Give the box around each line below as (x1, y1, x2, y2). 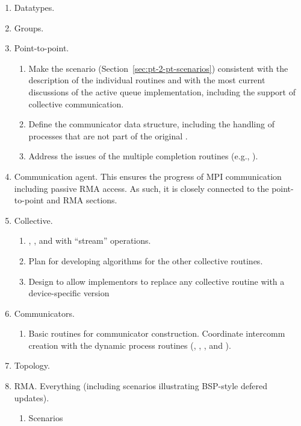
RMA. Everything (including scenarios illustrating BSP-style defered (14, 380, 267, 392)
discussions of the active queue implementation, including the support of (28, 85, 296, 98)
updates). (14, 391, 49, 404)
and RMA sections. (46, 194, 117, 206)
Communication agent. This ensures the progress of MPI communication (14, 170, 282, 182)
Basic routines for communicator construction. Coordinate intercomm (28, 327, 285, 340)
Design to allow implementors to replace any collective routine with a (28, 275, 285, 287)
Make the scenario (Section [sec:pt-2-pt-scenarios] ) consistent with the (28, 62, 288, 74)
